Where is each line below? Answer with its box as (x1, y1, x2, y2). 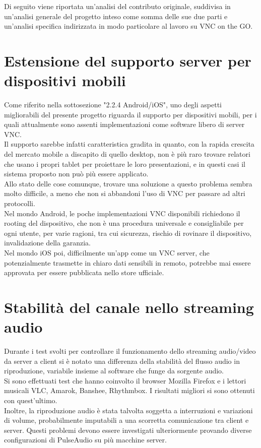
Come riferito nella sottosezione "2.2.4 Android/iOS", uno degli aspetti (4, 99, 222, 110)
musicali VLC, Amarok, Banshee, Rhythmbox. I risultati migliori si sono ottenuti (4, 385, 255, 396)
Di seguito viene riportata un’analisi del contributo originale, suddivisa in (4, 1, 231, 11)
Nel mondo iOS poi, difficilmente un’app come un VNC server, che (4, 247, 210, 258)
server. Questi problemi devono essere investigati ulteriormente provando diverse (4, 424, 252, 435)
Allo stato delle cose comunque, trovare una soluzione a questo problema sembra (4, 178, 252, 188)
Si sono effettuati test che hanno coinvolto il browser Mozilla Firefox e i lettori (4, 375, 246, 386)
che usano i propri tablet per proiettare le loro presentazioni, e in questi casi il (4, 158, 245, 169)
